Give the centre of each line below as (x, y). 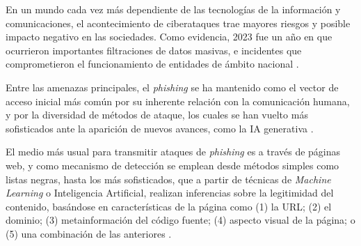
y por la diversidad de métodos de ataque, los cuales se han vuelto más (157, 115)
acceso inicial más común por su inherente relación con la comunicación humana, (178, 101)
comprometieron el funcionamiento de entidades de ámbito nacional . (152, 64)
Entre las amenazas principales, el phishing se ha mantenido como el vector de (172, 87)
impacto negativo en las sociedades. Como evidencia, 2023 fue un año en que (169, 37)
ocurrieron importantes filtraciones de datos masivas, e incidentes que (154, 50)
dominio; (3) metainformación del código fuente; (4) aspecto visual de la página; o (180, 220)
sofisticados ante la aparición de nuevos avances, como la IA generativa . (160, 128)
